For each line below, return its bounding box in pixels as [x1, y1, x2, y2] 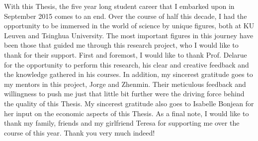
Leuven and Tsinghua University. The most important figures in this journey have [4, 30, 254, 40]
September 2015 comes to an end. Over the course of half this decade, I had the [4, 10, 247, 21]
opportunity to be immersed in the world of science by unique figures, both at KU [4, 20, 255, 31]
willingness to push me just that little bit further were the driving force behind [4, 88, 245, 99]
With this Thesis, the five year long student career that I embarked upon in [4, 1, 235, 11]
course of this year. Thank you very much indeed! [4, 127, 155, 138]
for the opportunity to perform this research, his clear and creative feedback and [4, 59, 249, 70]
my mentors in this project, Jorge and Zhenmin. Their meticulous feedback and [4, 78, 246, 89]
